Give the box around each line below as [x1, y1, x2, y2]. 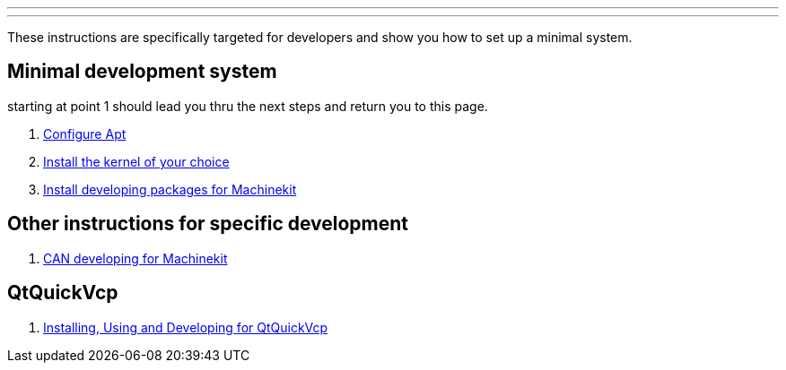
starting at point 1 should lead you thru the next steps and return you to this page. [7, 98, 488, 114]
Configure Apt [43, 125, 127, 142]
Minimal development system [7, 60, 277, 83]
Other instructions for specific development [7, 212, 409, 236]
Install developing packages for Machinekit [43, 181, 297, 197]
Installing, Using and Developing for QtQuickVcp [43, 319, 328, 335]
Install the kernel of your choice [43, 153, 230, 169]
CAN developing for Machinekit [43, 250, 228, 266]
